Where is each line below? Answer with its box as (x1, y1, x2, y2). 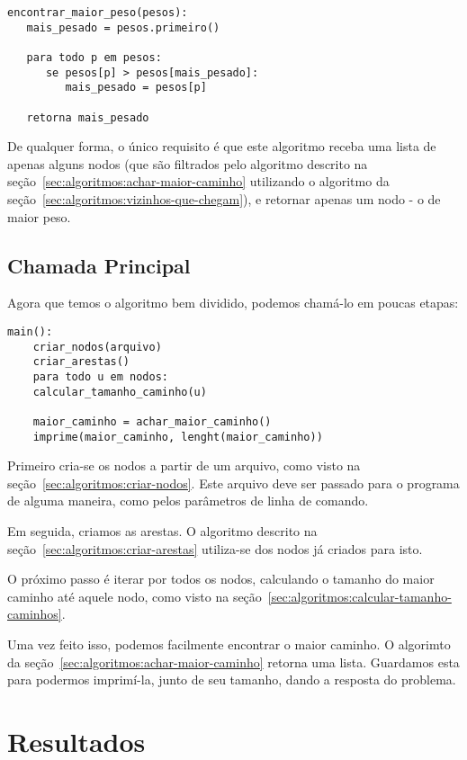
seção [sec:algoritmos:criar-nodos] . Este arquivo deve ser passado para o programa (7, 473, 460, 492)
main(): (7, 326, 53, 339)
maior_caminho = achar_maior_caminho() (32, 415, 272, 428)
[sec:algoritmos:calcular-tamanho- (267, 586, 452, 605)
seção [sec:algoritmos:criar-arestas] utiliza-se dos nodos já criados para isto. (7, 539, 423, 558)
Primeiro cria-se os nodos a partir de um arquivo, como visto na (7, 456, 361, 475)
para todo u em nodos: (32, 370, 168, 383)
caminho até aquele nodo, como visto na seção (7, 586, 262, 605)
